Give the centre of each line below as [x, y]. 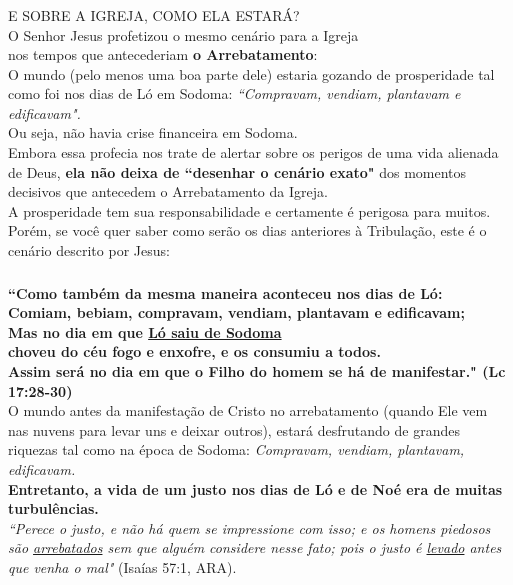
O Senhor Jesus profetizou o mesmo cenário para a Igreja [183, 34]
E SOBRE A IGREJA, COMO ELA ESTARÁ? [154, 14]
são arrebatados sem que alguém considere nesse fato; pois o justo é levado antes [255, 547]
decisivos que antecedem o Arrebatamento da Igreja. [168, 191]
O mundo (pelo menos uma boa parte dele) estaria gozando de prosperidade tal [251, 73]
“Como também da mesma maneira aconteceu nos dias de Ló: [225, 292]
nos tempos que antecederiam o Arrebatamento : [163, 54]
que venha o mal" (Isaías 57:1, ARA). [122, 566]
